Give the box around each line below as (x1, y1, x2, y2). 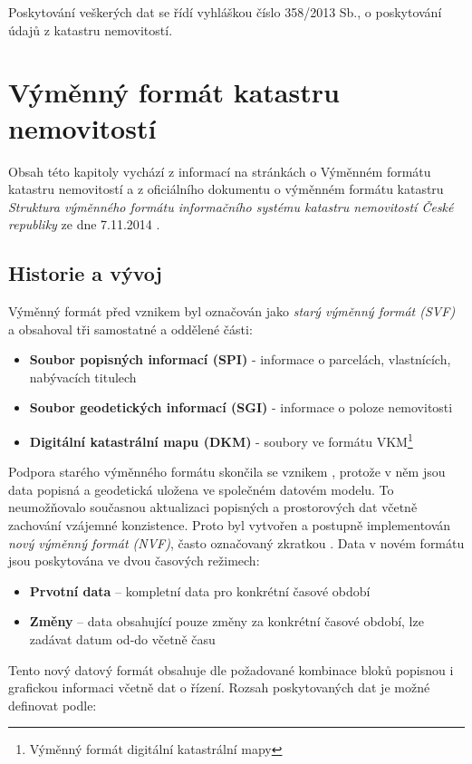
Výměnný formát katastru (8, 73, 340, 111)
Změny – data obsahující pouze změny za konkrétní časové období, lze (29, 612, 424, 631)
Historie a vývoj (8, 259, 162, 287)
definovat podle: (8, 695, 97, 714)
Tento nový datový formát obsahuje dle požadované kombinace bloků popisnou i (8, 660, 454, 679)
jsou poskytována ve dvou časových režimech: (8, 551, 260, 570)
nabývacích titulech (29, 367, 137, 386)
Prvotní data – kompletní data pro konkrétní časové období (29, 581, 371, 600)
